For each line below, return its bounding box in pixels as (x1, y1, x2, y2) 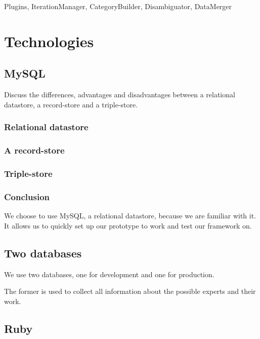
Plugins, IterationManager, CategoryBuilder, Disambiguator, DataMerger (4, 1, 232, 11)
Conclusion (4, 190, 50, 203)
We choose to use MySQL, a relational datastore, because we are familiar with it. (4, 210, 256, 221)
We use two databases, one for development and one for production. (4, 269, 214, 279)
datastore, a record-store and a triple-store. (4, 99, 138, 109)
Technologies (4, 30, 94, 51)
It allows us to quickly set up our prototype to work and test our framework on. (4, 220, 252, 231)
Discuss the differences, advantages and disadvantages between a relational (4, 89, 235, 100)
